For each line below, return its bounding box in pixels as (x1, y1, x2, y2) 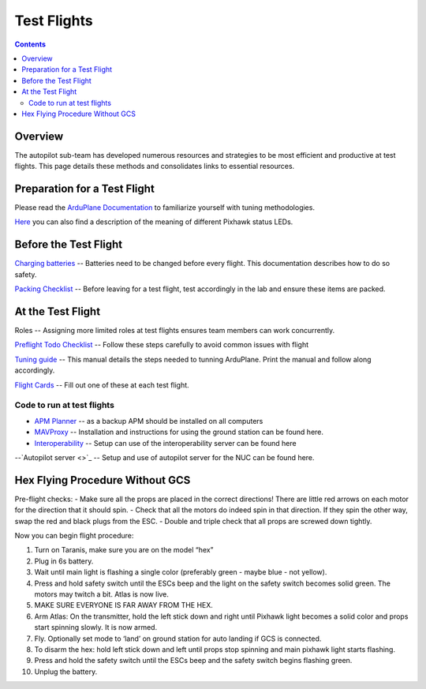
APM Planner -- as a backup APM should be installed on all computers (34, 416, 263, 425)
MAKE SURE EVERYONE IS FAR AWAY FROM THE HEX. (34, 601, 213, 610)
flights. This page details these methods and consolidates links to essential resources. (14, 162, 295, 171)
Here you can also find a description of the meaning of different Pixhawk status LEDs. (14, 217, 293, 227)
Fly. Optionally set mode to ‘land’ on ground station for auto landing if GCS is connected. (34, 634, 322, 643)
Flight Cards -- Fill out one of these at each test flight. (14, 380, 189, 390)
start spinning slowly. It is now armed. (34, 623, 158, 632)
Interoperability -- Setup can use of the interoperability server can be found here (34, 438, 297, 447)
